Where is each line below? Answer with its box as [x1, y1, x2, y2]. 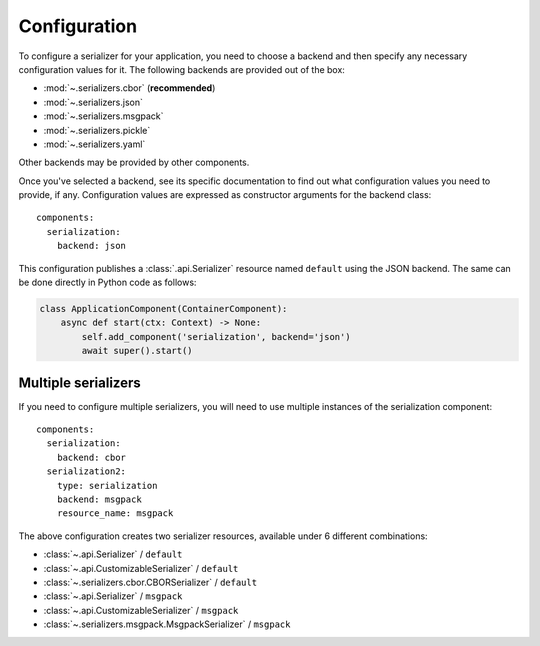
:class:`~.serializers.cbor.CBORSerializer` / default [43, 576, 258, 588]
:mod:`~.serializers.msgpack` [43, 110, 164, 122]
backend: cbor [56, 451, 127, 463]
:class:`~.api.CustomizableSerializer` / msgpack [43, 604, 239, 616]
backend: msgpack [56, 494, 142, 505]
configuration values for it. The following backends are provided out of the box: [18, 63, 345, 75]
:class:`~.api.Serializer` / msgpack [43, 590, 183, 602]
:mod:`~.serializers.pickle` [43, 124, 151, 136]
